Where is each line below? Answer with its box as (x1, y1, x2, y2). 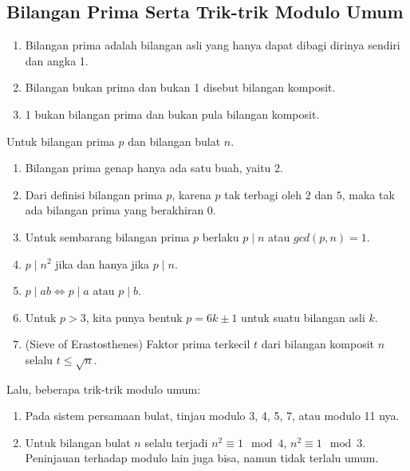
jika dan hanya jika (55, 255, 150, 272)
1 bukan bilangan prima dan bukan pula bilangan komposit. (25, 105, 320, 122)
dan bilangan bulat (128, 132, 221, 149)
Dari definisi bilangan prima (25, 186, 163, 202)
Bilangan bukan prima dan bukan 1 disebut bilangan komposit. (25, 79, 336, 96)
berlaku (202, 228, 239, 245)
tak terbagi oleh (224, 186, 302, 202)
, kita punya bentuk (85, 308, 183, 325)
